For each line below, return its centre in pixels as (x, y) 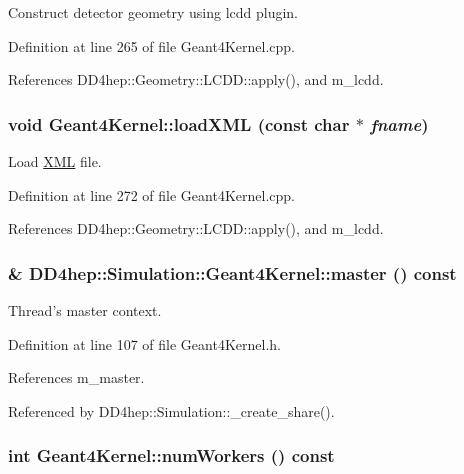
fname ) (399, 123)
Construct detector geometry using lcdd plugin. (153, 12)
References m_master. (76, 377)
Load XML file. (55, 161)
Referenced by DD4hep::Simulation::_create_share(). (171, 410)
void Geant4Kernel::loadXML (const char (179, 123)
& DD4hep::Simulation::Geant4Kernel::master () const (232, 272)
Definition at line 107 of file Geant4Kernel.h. (144, 343)
